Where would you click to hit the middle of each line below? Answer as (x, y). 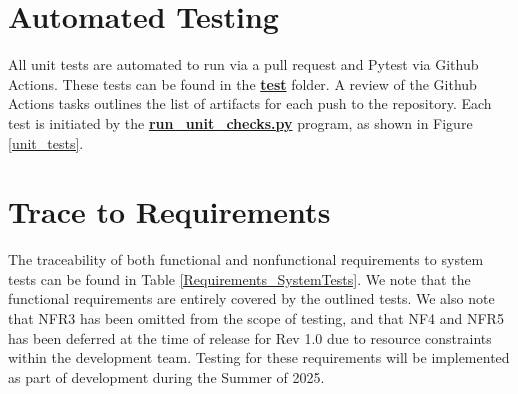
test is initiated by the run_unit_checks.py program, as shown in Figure (240, 122)
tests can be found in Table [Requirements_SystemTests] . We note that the (239, 278)
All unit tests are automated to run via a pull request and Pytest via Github (243, 64)
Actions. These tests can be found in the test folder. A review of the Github (242, 83)
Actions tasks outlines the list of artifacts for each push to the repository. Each (250, 103)
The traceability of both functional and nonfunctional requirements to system (246, 259)
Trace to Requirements (169, 211)
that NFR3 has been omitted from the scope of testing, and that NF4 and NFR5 (256, 318)
